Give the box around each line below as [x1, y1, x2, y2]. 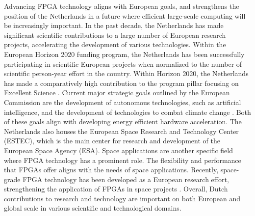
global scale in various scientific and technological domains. [4, 203, 181, 213]
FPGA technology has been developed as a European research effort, [23, 174, 229, 184]
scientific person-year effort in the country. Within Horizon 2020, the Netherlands [4, 68, 249, 79]
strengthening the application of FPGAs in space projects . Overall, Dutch [4, 184, 228, 194]
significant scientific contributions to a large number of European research [4, 29, 226, 40]
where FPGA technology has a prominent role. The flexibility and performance [4, 155, 241, 165]
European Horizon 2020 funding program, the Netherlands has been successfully [4, 49, 245, 59]
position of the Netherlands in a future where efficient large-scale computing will [4, 10, 246, 21]
